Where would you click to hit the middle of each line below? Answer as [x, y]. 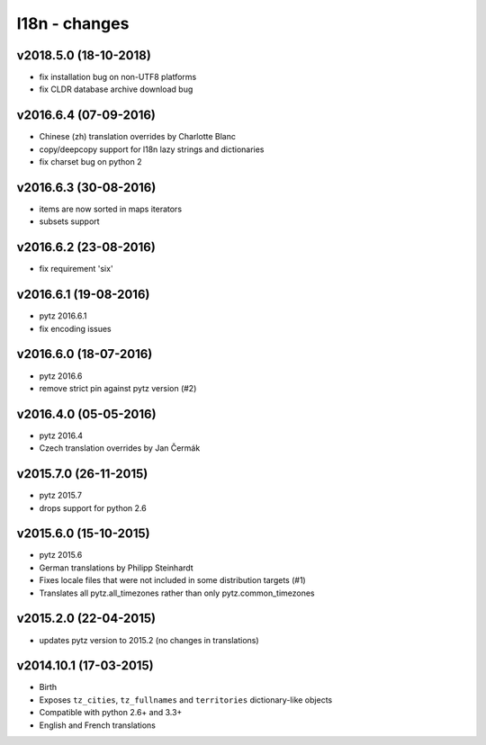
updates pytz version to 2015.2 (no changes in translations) [149, 640]
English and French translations [98, 725]
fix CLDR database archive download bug [116, 89]
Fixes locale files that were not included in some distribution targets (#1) [172, 580]
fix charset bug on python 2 [90, 162]
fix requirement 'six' [76, 269]
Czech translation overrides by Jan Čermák [120, 448]
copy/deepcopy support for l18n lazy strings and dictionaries [152, 149]
